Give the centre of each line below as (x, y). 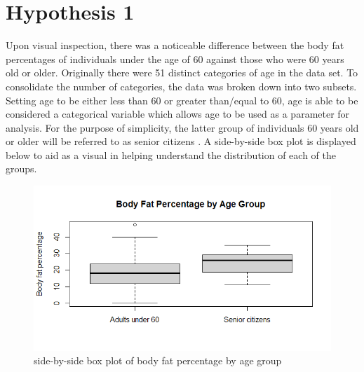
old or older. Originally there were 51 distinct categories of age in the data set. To (182, 73)
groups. (21, 168)
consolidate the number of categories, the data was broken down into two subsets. (181, 86)
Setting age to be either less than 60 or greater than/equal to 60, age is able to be (182, 100)
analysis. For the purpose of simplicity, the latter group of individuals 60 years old (182, 127)
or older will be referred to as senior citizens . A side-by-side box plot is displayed (181, 141)
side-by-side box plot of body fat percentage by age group (158, 360)
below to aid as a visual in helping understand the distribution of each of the (171, 154)
